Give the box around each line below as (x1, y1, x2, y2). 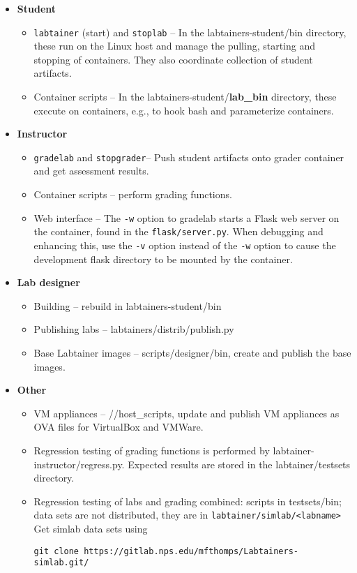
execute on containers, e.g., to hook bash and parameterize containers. (33, 103, 334, 117)
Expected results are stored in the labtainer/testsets (128, 456, 351, 471)
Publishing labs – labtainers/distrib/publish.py (33, 322, 234, 336)
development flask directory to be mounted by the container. (33, 251, 293, 266)
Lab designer (17, 275, 80, 290)
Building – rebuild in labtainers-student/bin (33, 298, 222, 313)
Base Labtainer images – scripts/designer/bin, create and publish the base (33, 345, 351, 359)
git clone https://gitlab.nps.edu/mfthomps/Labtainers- (33, 546, 299, 556)
